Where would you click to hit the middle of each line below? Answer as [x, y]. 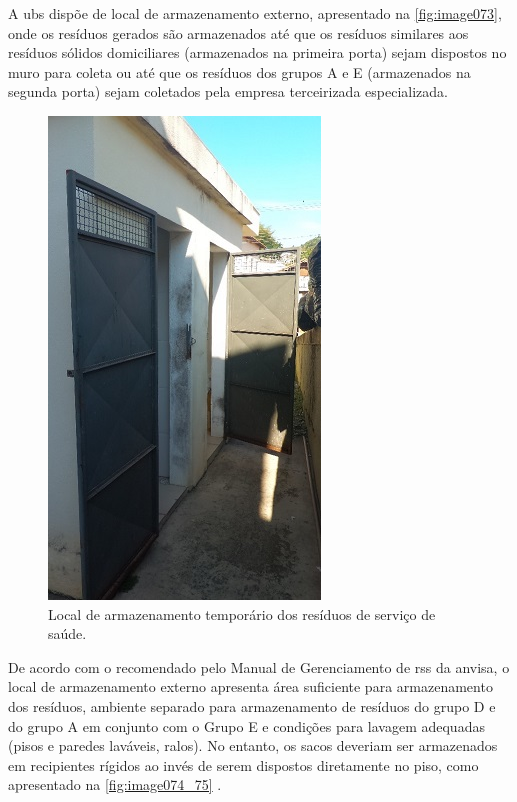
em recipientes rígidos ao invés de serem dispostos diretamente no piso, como [243, 764]
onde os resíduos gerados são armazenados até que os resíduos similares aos [238, 32]
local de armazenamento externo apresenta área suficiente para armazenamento [250, 686]
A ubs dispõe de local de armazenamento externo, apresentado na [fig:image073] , [255, 13]
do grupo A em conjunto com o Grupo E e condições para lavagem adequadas [246, 725]
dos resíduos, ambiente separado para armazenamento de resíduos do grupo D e [252, 705]
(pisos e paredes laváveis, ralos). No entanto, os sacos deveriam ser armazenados [253, 745]
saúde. [67, 633]
